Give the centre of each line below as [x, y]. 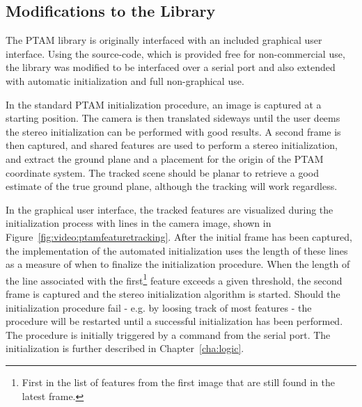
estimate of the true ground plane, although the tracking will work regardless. [172, 186]
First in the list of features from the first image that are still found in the [178, 382]
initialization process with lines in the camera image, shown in [139, 223]
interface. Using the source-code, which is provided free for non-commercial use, [175, 53]
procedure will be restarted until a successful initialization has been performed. [174, 321]
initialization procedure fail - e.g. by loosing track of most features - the [159, 307]
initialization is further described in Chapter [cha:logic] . [125, 348]
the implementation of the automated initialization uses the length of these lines [177, 250]
